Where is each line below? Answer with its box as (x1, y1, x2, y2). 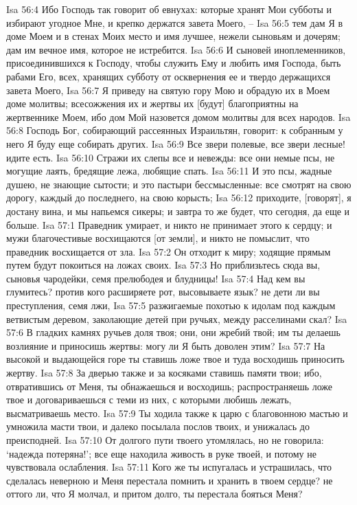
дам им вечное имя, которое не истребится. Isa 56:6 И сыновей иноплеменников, (6, 42, 346, 56)
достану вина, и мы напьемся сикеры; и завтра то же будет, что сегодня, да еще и (6, 203, 350, 218)
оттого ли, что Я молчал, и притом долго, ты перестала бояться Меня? (6, 486, 303, 501)
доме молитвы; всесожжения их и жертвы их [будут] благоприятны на (6, 96, 299, 111)
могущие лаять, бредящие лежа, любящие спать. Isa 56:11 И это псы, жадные (6, 164, 332, 178)
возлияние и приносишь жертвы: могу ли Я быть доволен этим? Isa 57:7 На (6, 338, 325, 352)
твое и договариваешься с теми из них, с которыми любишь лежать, (6, 392, 292, 407)
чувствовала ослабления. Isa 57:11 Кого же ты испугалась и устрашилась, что (6, 460, 332, 474)
